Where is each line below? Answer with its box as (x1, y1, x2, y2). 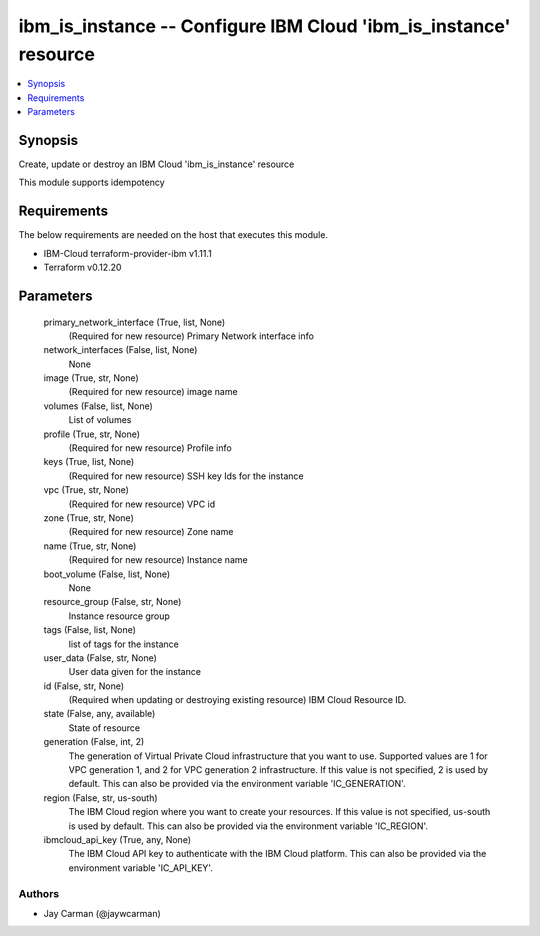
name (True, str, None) (43, 540, 137, 552)
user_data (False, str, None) (43, 651, 157, 664)
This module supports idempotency (18, 176, 165, 189)
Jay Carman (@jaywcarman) (43, 907, 162, 919)
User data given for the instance (68, 666, 202, 678)
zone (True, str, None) (43, 511, 134, 524)
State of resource (68, 721, 141, 734)
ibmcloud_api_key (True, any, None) (43, 833, 192, 845)
